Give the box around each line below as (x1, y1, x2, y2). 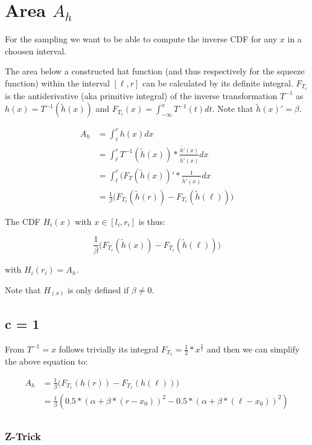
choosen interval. (5, 44, 67, 57)
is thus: (138, 215, 165, 227)
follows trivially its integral (59, 342, 159, 355)
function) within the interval (5, 76, 110, 89)
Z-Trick (5, 428, 42, 443)
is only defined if (67, 283, 129, 296)
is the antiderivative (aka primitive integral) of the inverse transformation (5, 89, 278, 102)
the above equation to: (5, 355, 88, 368)
